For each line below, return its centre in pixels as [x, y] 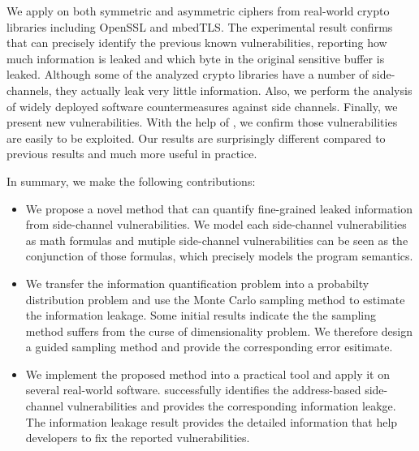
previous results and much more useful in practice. [132, 154]
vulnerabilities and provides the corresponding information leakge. [231, 406]
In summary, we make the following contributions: [131, 180]
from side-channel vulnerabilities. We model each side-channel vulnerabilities [216, 224]
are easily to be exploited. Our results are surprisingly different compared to [196, 137]
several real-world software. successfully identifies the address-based [193, 390]
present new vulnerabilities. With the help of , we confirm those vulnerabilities [202, 122]
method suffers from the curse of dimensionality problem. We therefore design [219, 331]
